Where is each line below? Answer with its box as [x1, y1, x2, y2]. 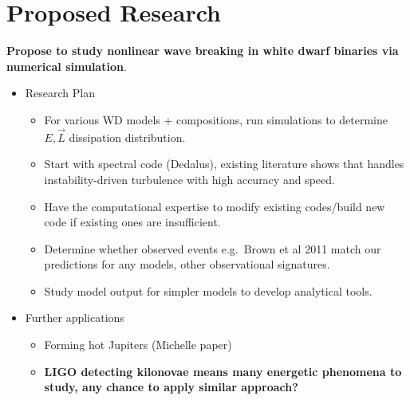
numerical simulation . [6, 57, 127, 74]
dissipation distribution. [69, 128, 186, 145]
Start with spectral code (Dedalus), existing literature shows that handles [44, 155, 404, 172]
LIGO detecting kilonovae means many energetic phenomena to [44, 363, 402, 379]
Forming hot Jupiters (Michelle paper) [44, 336, 232, 353]
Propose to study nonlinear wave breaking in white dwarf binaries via [6, 42, 399, 59]
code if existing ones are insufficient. [44, 214, 221, 230]
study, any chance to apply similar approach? [44, 378, 298, 395]
